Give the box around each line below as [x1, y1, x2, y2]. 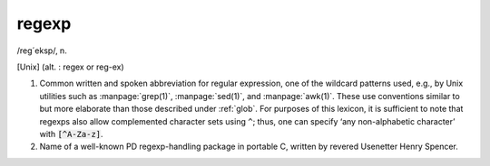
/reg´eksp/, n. [16, 45, 67, 56]
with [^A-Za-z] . [39, 128, 103, 139]
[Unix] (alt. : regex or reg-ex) [16, 61, 124, 72]
